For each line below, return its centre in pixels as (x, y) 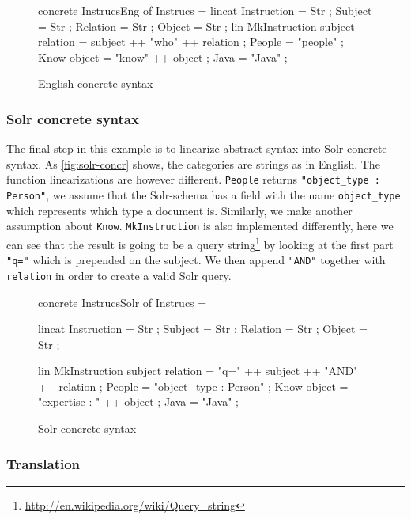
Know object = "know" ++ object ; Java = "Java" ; (163, 57)
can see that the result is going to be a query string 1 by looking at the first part (200, 243)
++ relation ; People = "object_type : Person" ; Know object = (193, 386)
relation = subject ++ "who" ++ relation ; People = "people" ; (191, 42)
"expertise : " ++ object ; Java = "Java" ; (138, 402)
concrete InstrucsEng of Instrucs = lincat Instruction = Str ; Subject (205, 10)
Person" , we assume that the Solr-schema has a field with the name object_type (204, 195)
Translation (43, 463)
